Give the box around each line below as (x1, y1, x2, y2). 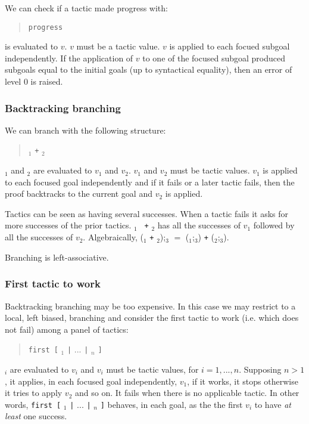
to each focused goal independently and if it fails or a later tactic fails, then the (5, 175, 295, 188)
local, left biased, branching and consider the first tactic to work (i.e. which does (5, 311, 299, 324)
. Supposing (239, 363, 282, 376)
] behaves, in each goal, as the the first (100, 398, 243, 410)
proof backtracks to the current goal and (5, 187, 152, 200)
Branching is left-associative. (5, 250, 109, 263)
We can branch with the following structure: (5, 123, 166, 136)
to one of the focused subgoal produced (142, 51, 286, 64)
